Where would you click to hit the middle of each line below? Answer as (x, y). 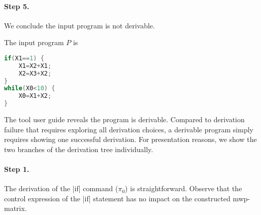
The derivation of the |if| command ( (61, 188)
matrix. (15, 208)
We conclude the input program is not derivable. (79, 25)
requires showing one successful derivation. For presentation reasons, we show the (130, 139)
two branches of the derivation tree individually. (79, 149)
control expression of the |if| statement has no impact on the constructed (117, 198)
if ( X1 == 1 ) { (24, 58)
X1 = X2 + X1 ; (35, 66)
